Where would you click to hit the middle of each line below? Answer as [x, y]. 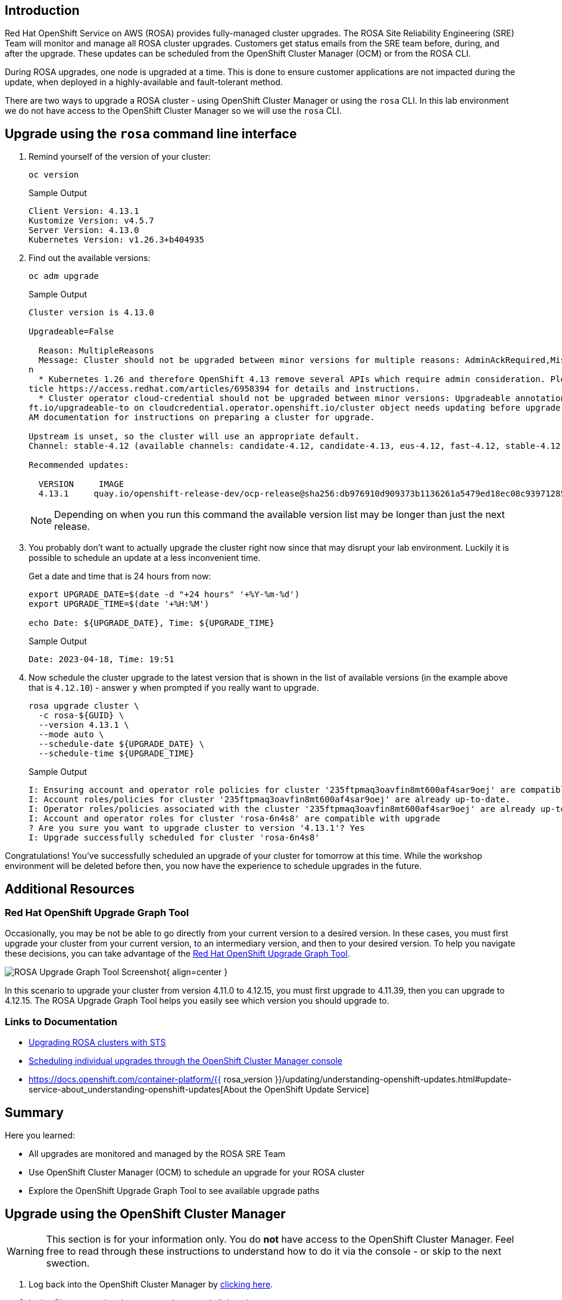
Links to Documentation [61, 1021]
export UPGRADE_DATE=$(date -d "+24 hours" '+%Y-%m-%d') [164, 595]
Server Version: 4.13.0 [84, 230]
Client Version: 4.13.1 [84, 211]
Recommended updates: [79, 465]
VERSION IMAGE [81, 484]
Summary [34, 1112]
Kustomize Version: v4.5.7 [91, 221]
